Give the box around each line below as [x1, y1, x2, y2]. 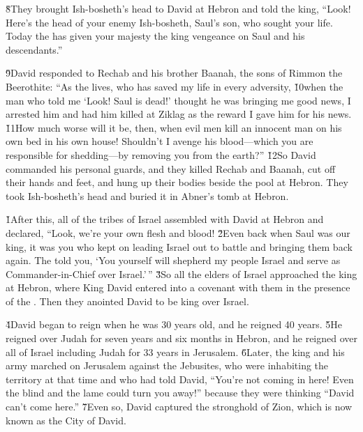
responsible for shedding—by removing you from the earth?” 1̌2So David [6, 147, 316, 162]
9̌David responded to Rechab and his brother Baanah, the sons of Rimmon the [6, 65, 343, 80]
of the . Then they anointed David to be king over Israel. [6, 293, 249, 308]
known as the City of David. [6, 412, 126, 427]
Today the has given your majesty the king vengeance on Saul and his [6, 29, 305, 43]
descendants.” [6, 42, 63, 56]
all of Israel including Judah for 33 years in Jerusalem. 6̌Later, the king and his [6, 344, 345, 359]
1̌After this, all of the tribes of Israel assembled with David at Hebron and [6, 212, 324, 226]
